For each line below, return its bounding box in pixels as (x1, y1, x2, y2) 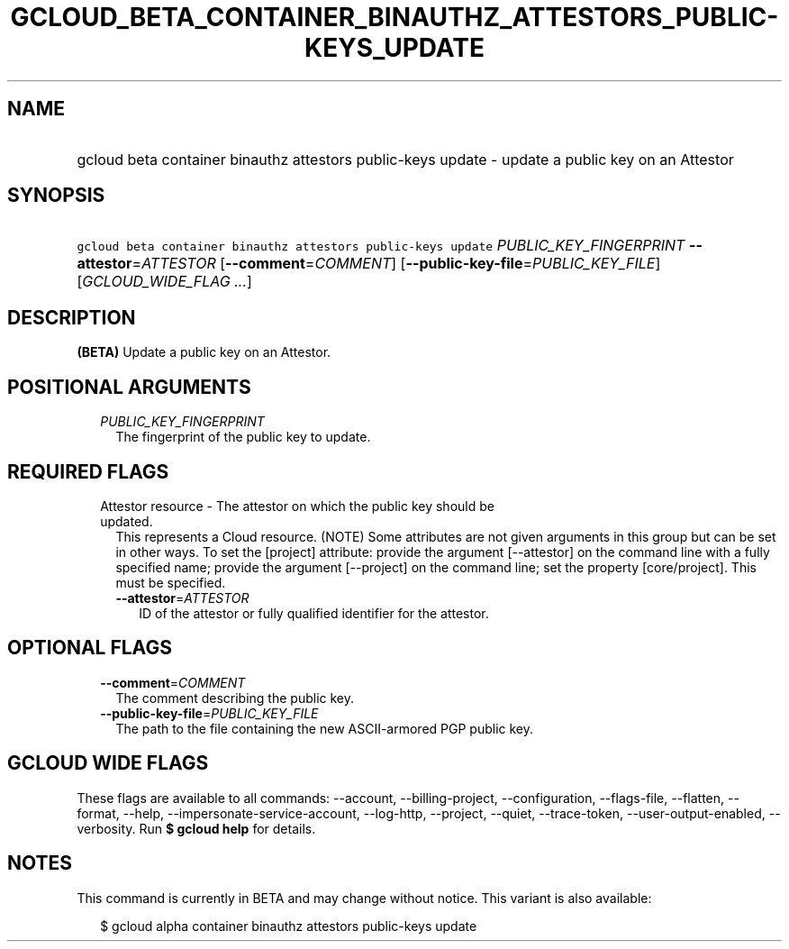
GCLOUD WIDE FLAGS (7, 752, 209, 775)
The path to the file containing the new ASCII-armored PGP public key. (115, 720, 534, 736)
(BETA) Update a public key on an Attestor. (77, 344, 331, 360)
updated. (100, 513, 153, 529)
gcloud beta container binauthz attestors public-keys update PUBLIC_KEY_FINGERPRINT (77, 236, 685, 255)
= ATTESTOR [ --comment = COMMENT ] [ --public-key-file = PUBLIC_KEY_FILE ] (131, 254, 661, 273)
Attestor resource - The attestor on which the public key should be (100, 497, 494, 514)
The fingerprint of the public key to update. (115, 429, 371, 445)
